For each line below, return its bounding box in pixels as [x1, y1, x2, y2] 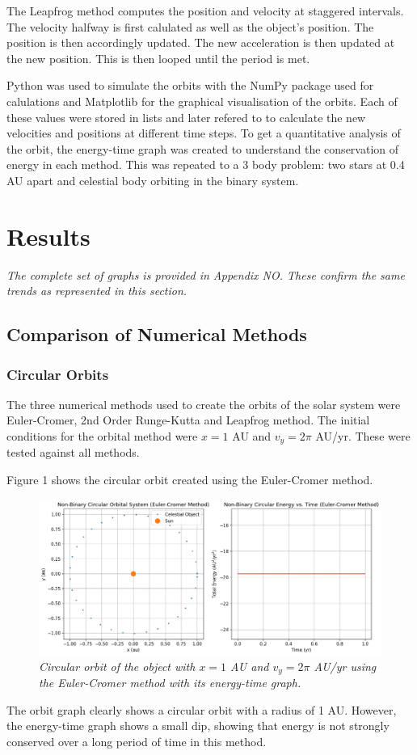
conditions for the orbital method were [6, 428, 198, 445]
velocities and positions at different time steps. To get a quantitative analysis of [6, 124, 401, 141]
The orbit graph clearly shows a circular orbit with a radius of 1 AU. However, [6, 701, 397, 718]
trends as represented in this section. [6, 282, 187, 299]
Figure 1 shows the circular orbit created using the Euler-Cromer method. [6, 471, 373, 488]
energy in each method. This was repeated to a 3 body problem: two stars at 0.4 [6, 156, 405, 173]
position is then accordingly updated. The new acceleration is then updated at [6, 34, 395, 51]
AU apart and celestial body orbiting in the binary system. [6, 171, 299, 188]
